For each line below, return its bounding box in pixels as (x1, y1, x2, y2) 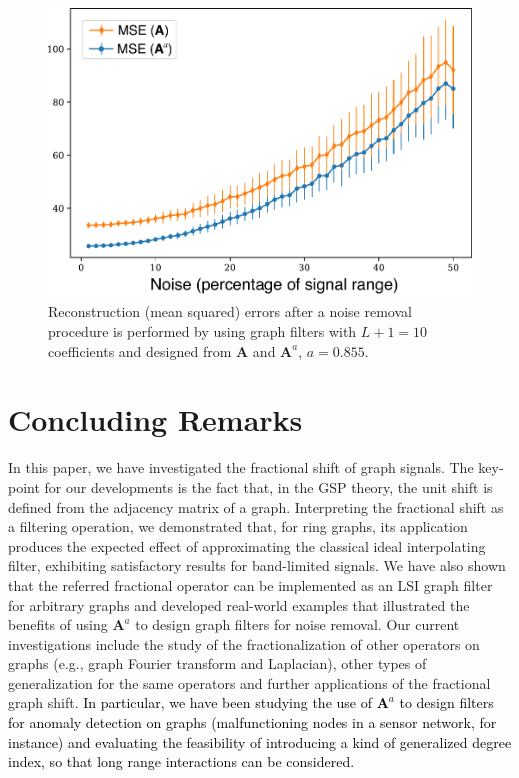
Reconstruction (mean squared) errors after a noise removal (48, 301, 412, 322)
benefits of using (8, 614, 108, 635)
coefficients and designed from (48, 340, 232, 361)
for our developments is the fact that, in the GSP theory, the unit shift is (44, 476, 493, 497)
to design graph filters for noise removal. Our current (135, 614, 460, 635)
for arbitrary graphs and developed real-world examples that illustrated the (8, 594, 470, 615)
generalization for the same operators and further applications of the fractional (8, 672, 491, 693)
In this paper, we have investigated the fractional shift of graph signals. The (8, 457, 474, 478)
